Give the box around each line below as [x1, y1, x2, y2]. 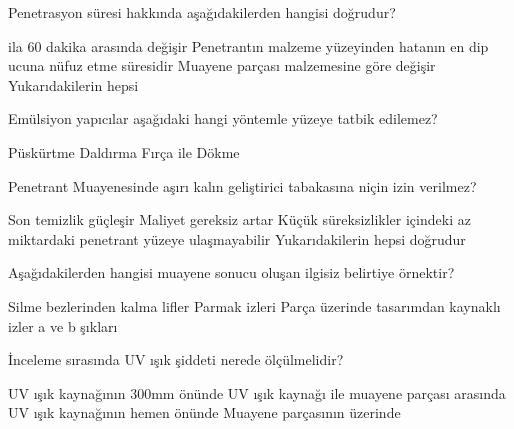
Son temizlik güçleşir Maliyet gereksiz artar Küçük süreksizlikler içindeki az [8, 209, 471, 230]
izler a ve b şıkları [8, 315, 118, 336]
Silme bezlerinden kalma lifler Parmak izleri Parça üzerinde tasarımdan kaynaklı [8, 295, 501, 316]
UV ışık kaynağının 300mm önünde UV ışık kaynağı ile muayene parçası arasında [8, 382, 506, 403]
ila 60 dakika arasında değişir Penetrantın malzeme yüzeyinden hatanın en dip [8, 35, 489, 56]
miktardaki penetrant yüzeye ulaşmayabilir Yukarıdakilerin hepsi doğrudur [8, 228, 466, 249]
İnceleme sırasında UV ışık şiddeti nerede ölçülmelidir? [8, 349, 344, 370]
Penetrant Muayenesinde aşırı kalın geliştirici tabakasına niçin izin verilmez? [8, 175, 477, 196]
